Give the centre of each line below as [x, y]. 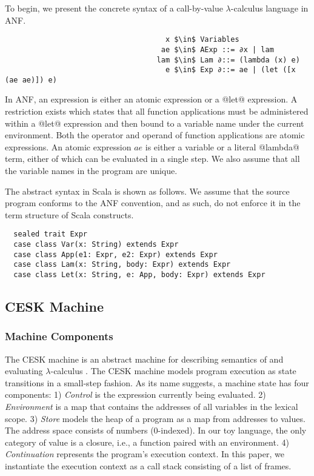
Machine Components [59, 336]
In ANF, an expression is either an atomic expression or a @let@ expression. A [151, 99]
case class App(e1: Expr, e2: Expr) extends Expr [115, 254]
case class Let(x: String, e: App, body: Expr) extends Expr [139, 275]
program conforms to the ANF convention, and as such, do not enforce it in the [153, 203]
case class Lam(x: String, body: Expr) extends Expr [122, 265]
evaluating [24, 371]
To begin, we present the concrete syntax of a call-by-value [114, 8]
